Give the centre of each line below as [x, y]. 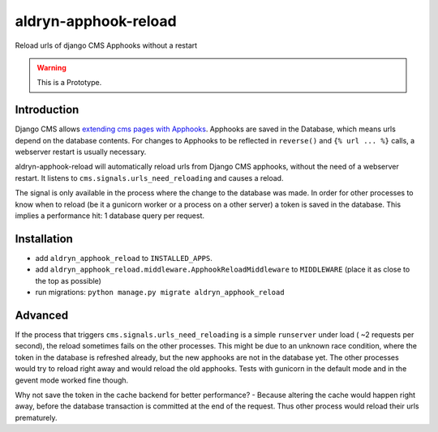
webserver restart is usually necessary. [81, 152]
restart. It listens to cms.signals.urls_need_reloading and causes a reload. [149, 178]
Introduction [47, 110]
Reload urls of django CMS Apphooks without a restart [106, 45]
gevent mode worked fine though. [72, 380]
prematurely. [36, 417]
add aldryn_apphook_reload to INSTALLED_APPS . [124, 258]
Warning [52, 67]
